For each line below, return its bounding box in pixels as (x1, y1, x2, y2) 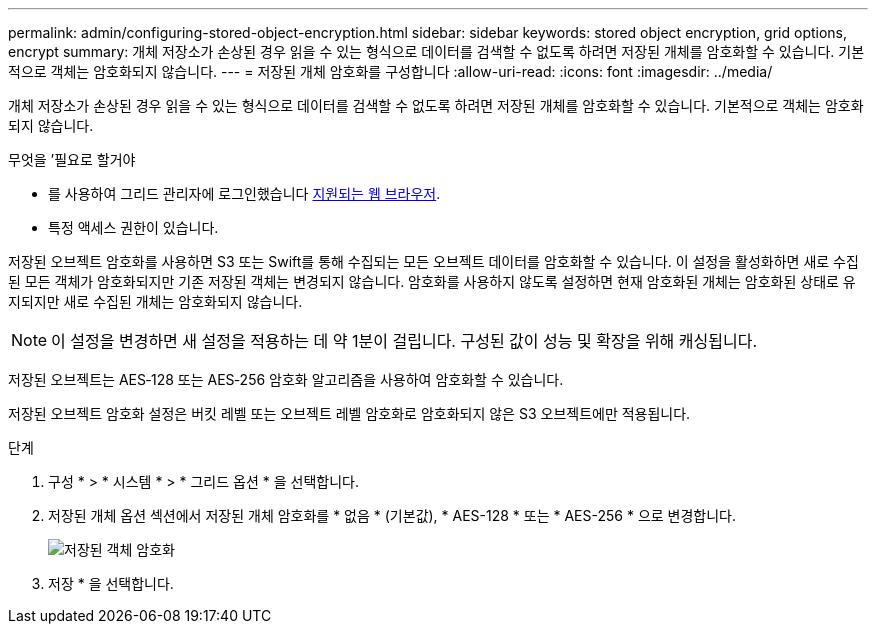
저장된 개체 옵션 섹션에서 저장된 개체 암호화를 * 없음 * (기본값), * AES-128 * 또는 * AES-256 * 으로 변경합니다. (48, 507, 737, 524)
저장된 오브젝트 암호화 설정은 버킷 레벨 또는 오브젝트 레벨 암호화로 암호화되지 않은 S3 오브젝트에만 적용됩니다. (8, 405, 691, 422)
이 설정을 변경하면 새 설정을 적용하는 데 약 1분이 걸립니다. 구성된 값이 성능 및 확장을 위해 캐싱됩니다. (51, 331, 758, 351)
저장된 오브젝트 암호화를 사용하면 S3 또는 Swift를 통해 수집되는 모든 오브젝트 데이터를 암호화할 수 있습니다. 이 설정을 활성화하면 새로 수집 (8, 253, 859, 270)
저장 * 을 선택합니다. (48, 575, 174, 592)
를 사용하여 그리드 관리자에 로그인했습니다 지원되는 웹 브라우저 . (48, 185, 441, 202)
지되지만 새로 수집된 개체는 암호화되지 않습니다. (8, 293, 303, 310)
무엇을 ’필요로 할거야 (8, 151, 136, 168)
